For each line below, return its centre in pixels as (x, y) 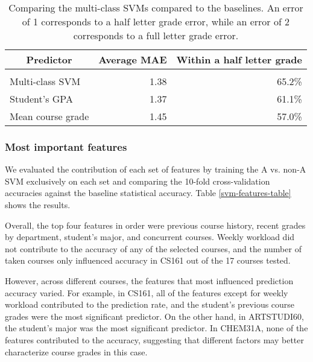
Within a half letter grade (239, 59)
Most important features (66, 146)
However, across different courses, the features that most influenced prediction (149, 280)
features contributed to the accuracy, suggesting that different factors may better (154, 339)
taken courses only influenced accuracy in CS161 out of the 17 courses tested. (148, 260)
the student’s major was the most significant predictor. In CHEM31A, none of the (156, 328)
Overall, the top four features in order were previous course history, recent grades (155, 225)
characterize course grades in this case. (76, 351)
